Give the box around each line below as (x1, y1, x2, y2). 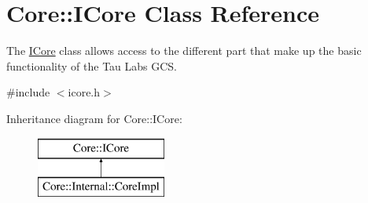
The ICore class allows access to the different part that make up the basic (6, 42, 362, 59)
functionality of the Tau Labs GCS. (6, 57, 178, 74)
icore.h (68, 84, 101, 100)
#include (6, 84, 50, 100)
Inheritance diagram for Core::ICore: (6, 110, 182, 126)
